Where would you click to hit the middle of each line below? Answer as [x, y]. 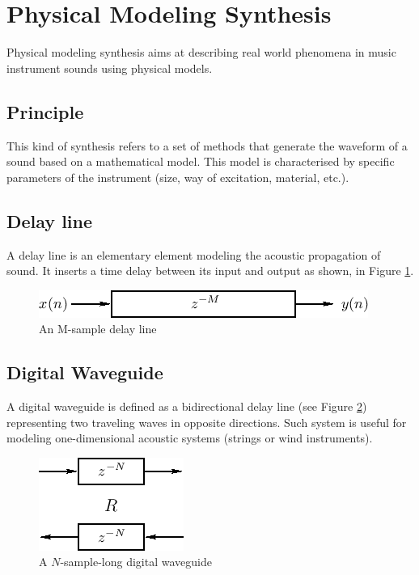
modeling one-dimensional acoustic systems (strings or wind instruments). [190, 438]
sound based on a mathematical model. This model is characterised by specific [201, 161]
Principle [45, 111]
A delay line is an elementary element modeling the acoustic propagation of [194, 254]
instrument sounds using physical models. [110, 68]
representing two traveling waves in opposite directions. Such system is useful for [207, 422]
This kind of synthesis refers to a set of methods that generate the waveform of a [207, 145]
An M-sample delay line [98, 329]
